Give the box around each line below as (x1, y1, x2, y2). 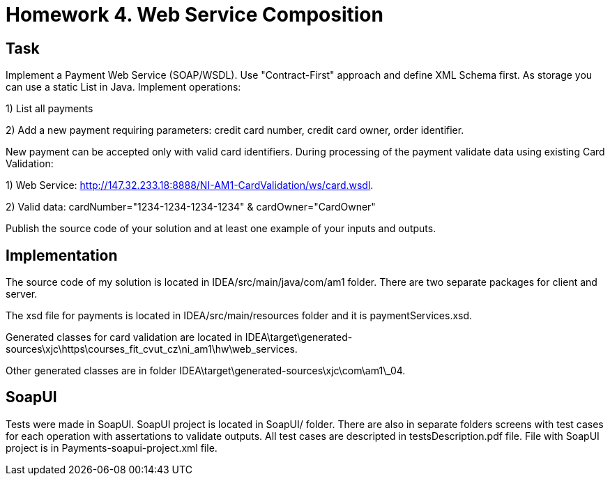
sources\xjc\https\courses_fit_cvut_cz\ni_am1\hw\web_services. (6, 343, 298, 356)
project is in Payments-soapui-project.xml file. (6, 441, 218, 454)
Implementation (6, 246, 118, 264)
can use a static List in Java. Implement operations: (6, 81, 241, 93)
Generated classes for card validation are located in (6, 331, 243, 344)
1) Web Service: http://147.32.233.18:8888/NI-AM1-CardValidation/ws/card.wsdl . (6, 179, 374, 192)
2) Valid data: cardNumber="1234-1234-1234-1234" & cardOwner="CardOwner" (6, 201, 376, 213)
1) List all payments (6, 102, 93, 115)
